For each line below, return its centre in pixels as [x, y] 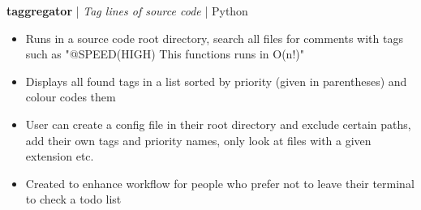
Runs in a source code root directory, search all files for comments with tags [214, 38]
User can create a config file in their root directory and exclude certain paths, [218, 124]
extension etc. [60, 156]
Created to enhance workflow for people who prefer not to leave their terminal [220, 183]
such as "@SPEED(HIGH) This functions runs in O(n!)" [165, 54]
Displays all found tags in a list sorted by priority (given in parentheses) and [216, 81]
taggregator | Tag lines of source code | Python [127, 11]
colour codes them [71, 97]
